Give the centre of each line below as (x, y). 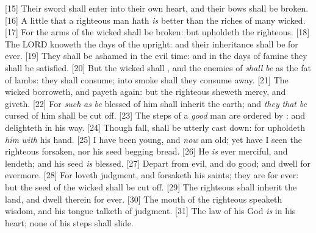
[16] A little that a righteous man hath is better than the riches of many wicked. (155, 20)
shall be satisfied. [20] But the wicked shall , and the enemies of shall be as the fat (158, 67)
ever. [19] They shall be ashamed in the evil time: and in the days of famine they (156, 56)
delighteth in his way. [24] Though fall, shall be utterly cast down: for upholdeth (155, 127)
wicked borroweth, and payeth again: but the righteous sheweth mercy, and (145, 92)
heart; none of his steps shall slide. (69, 222)
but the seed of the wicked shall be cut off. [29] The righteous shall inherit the (151, 186)
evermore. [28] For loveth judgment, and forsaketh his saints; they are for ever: (152, 175)
